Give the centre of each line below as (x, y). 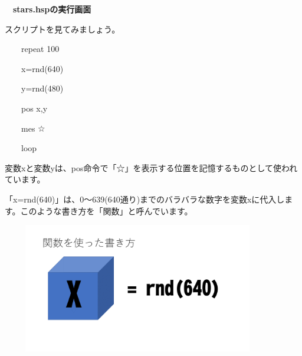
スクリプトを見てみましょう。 (63, 29)
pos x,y (34, 108)
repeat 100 (40, 49)
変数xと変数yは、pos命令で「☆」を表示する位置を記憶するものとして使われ (151, 167)
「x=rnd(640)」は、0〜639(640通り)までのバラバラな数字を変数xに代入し (145, 199)
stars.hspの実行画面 (52, 9)
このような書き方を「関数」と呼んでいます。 (106, 210)
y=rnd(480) (42, 88)
